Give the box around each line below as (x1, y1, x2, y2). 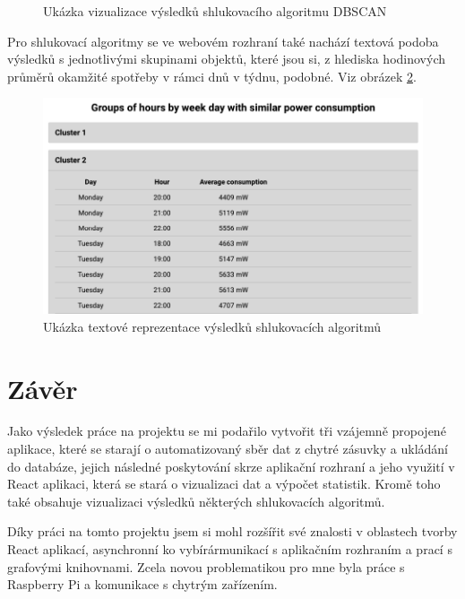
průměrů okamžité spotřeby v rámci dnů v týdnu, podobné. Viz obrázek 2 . (7, 66, 417, 85)
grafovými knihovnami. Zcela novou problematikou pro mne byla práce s (7, 557, 405, 576)
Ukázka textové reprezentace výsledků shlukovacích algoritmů (43, 317, 382, 335)
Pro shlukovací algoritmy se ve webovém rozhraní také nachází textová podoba (7, 31, 439, 50)
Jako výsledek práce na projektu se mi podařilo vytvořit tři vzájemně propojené (7, 421, 446, 440)
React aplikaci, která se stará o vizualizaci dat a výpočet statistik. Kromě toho (7, 474, 441, 493)
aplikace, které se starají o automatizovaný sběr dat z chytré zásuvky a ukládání (7, 439, 448, 458)
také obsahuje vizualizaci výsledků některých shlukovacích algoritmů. (7, 491, 385, 510)
